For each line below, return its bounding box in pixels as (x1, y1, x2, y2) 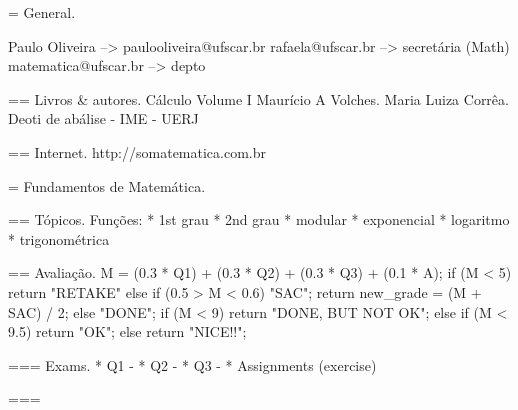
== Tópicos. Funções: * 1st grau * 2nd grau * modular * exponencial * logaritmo (8, 209, 510, 230)
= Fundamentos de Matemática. (8, 175, 206, 196)
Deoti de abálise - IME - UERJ (8, 108, 199, 129)
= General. (8, 2, 76, 22)
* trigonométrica (8, 228, 110, 249)
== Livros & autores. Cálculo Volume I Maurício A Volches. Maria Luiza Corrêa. (8, 88, 509, 109)
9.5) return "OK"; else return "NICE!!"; (8, 321, 247, 342)
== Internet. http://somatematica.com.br (8, 141, 266, 162)
